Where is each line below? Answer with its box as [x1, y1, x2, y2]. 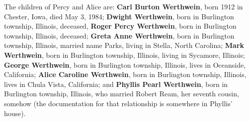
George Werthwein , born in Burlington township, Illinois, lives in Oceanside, [4, 59, 246, 70]
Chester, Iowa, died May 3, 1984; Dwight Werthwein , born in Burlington [4, 11, 234, 21]
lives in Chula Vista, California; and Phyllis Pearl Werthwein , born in [4, 79, 228, 89]
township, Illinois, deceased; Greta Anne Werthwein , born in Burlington [4, 30, 235, 41]
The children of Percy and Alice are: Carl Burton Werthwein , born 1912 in [4, 1, 243, 11]
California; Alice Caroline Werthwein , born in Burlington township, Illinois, [4, 69, 247, 80]
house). [4, 108, 26, 118]
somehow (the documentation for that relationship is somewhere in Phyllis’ [4, 98, 233, 108]
